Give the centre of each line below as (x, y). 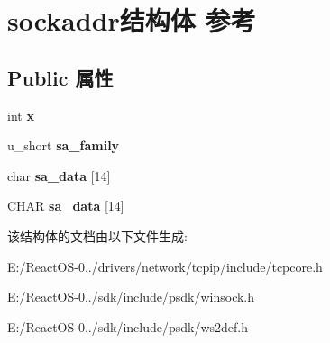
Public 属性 (60, 77)
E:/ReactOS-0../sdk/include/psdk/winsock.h (131, 297)
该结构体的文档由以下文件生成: (97, 235)
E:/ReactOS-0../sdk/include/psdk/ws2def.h (128, 326)
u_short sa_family (64, 145)
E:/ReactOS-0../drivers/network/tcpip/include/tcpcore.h (165, 266)
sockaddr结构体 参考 (132, 20)
